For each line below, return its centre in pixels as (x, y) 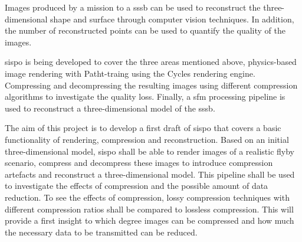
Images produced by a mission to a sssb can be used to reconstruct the (133, 7)
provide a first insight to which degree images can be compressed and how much (150, 220)
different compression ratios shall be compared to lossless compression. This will (149, 209)
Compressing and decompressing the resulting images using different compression (151, 85)
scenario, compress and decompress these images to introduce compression (139, 163)
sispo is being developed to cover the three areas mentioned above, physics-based (151, 62)
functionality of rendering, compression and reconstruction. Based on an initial (147, 139)
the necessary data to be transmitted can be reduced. (101, 232)
